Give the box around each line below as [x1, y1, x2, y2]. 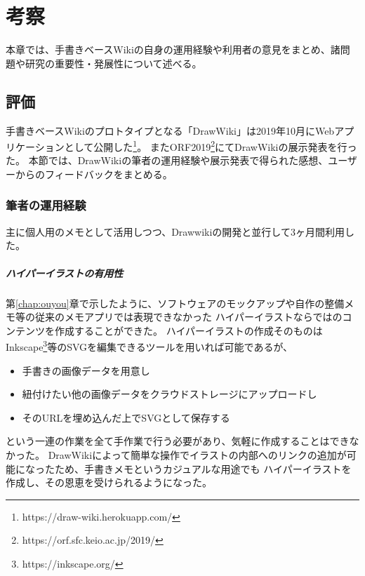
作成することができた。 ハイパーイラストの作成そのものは [54, 323, 323, 337]
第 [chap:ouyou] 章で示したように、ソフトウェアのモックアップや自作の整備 [6, 295, 345, 310]
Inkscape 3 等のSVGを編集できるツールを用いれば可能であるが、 [6, 337, 293, 354]
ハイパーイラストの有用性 [6, 265, 124, 280]
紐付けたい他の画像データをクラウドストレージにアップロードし [22, 387, 317, 401]
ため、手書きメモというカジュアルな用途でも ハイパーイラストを [54, 461, 352, 476]
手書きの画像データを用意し [22, 363, 150, 377]
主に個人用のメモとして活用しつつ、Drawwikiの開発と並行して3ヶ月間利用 [6, 224, 345, 239]
